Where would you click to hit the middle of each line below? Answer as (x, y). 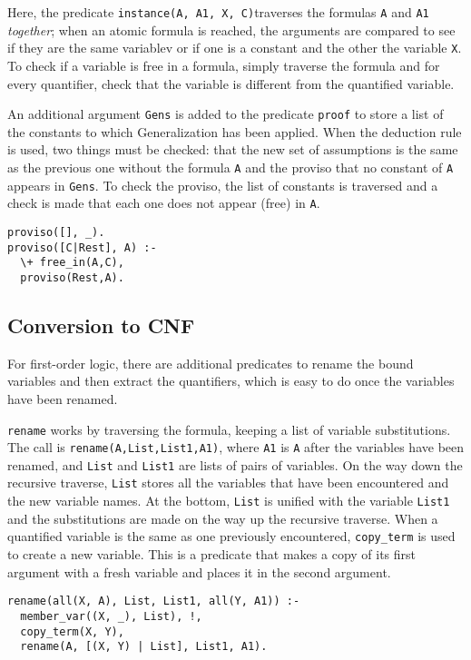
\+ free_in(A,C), (72, 263)
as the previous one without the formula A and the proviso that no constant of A (231, 167)
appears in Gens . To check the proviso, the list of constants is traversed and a (223, 185)
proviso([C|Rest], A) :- (82, 247)
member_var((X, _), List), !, (111, 616)
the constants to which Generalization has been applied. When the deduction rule (235, 131)
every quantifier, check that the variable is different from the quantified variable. (231, 83)
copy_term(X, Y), (72, 631)
